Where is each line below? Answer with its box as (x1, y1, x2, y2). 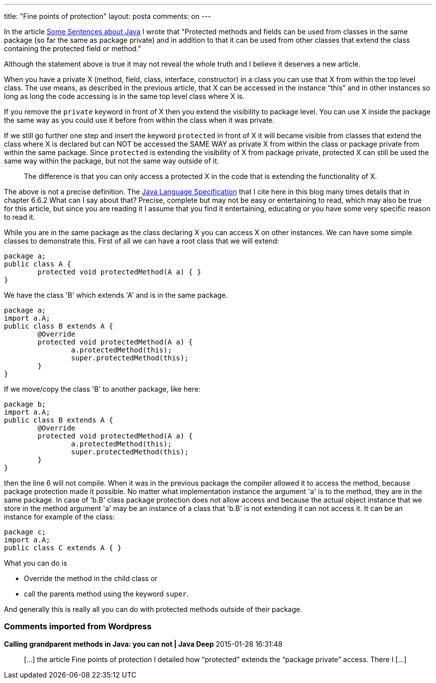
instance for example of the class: (4, 512, 115, 521)
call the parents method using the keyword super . (24, 590, 189, 598)
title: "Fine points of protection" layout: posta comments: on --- (4, 12, 211, 20)
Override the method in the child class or (24, 574, 158, 583)
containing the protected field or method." (4, 44, 141, 53)
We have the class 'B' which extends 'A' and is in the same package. (4, 291, 228, 299)
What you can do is (4, 559, 67, 567)
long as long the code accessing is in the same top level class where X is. (4, 92, 245, 100)
